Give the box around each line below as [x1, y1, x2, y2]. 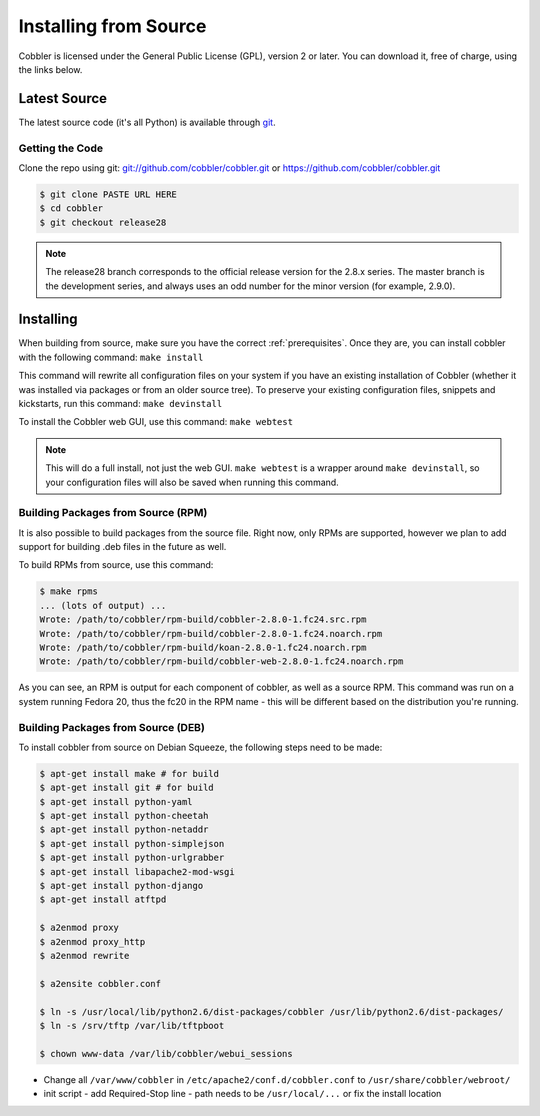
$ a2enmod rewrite [39, 950, 130, 961]
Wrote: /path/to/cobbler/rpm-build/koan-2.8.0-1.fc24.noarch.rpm [39, 642, 367, 654]
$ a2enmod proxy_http [39, 936, 146, 947]
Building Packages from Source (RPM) [18, 506, 208, 520]
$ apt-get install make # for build [39, 768, 220, 779]
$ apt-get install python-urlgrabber [39, 852, 225, 864]
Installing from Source [18, 15, 207, 37]
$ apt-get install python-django [39, 880, 204, 892]
